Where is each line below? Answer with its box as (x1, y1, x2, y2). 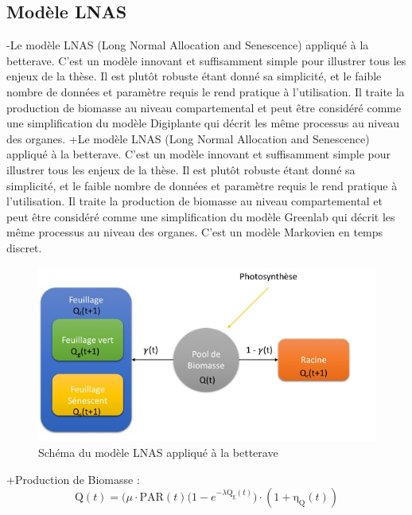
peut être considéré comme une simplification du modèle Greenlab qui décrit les (6, 208, 395, 224)
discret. (6, 239, 42, 256)
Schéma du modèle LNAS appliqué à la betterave (38, 444, 278, 461)
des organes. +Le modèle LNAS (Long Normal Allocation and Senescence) (6, 130, 370, 146)
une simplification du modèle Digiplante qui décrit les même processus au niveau (6, 115, 400, 131)
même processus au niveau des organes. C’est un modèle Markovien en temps (6, 224, 383, 240)
